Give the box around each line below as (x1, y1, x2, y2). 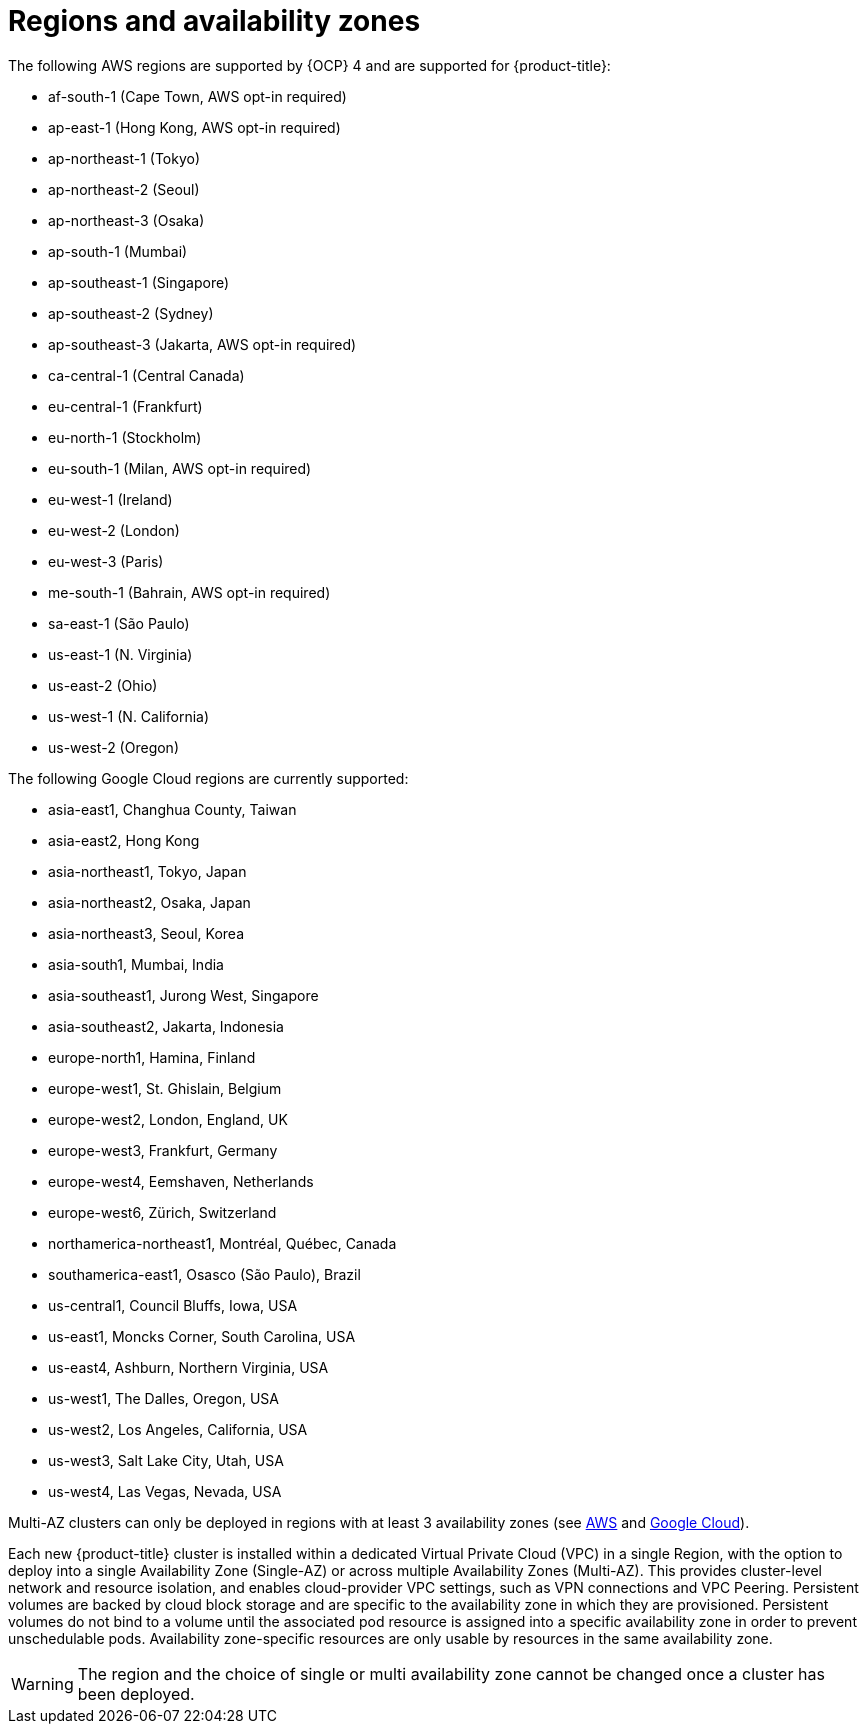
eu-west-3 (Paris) (48, 552, 164, 570)
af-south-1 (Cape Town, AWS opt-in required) (48, 87, 347, 105)
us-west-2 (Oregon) (48, 738, 179, 756)
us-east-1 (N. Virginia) (48, 645, 193, 663)
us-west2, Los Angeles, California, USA (48, 1420, 308, 1438)
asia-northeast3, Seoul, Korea (48, 924, 245, 942)
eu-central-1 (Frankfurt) (48, 397, 203, 415)
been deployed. (77, 1683, 195, 1704)
